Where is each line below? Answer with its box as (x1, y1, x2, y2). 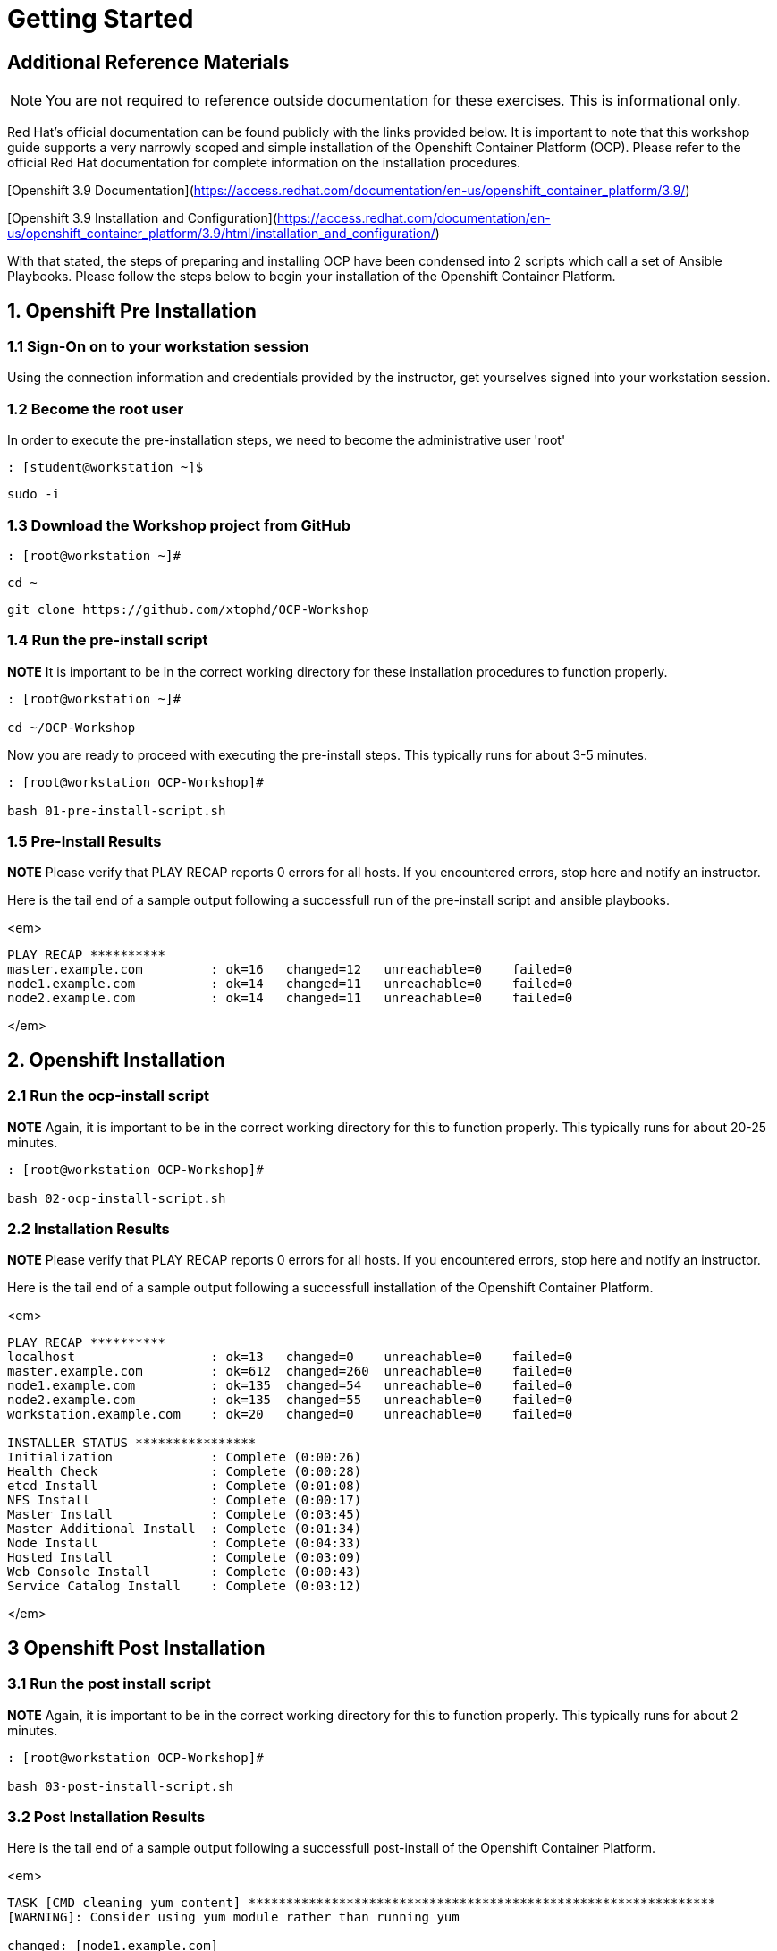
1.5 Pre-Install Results (7, 832, 162, 851)
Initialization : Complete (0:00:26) (7, 1450, 362, 1465)
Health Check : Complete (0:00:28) (7, 1464, 362, 1479)
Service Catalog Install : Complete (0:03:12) (7, 1579, 362, 1594)
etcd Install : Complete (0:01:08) (7, 1478, 362, 1494)
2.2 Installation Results (7, 1219, 170, 1238)
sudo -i (7, 487, 61, 502)
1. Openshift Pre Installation (7, 299, 257, 322)
